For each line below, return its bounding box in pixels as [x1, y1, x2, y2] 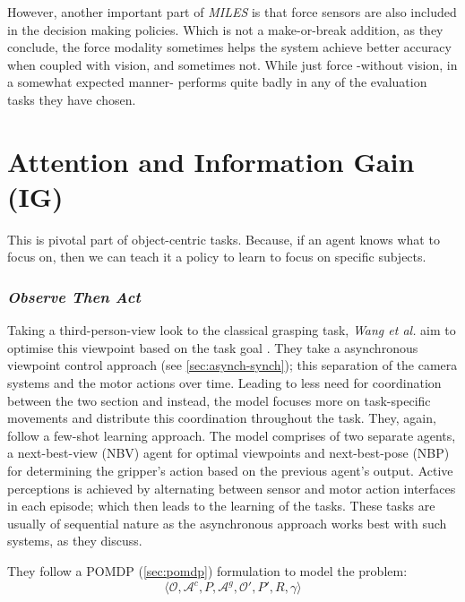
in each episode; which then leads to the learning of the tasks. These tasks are [7, 496, 435, 515]
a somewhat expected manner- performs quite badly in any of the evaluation [7, 73, 427, 91]
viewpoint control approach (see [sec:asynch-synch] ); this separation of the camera [7, 356, 458, 374]
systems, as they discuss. [7, 531, 142, 550]
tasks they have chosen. [7, 90, 136, 108]
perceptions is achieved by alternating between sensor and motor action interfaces [7, 478, 456, 497]
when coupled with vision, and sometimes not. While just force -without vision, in [7, 55, 458, 73]
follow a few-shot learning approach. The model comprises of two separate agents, [7, 426, 456, 444]
